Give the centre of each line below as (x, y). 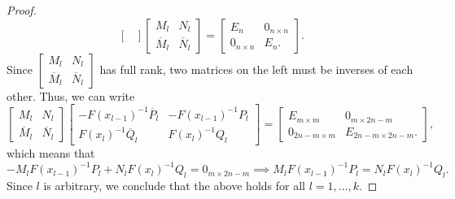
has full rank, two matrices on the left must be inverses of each (256, 69)
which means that (51, 153)
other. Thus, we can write (71, 95)
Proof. (22, 10)
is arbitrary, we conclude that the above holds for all (174, 185)
